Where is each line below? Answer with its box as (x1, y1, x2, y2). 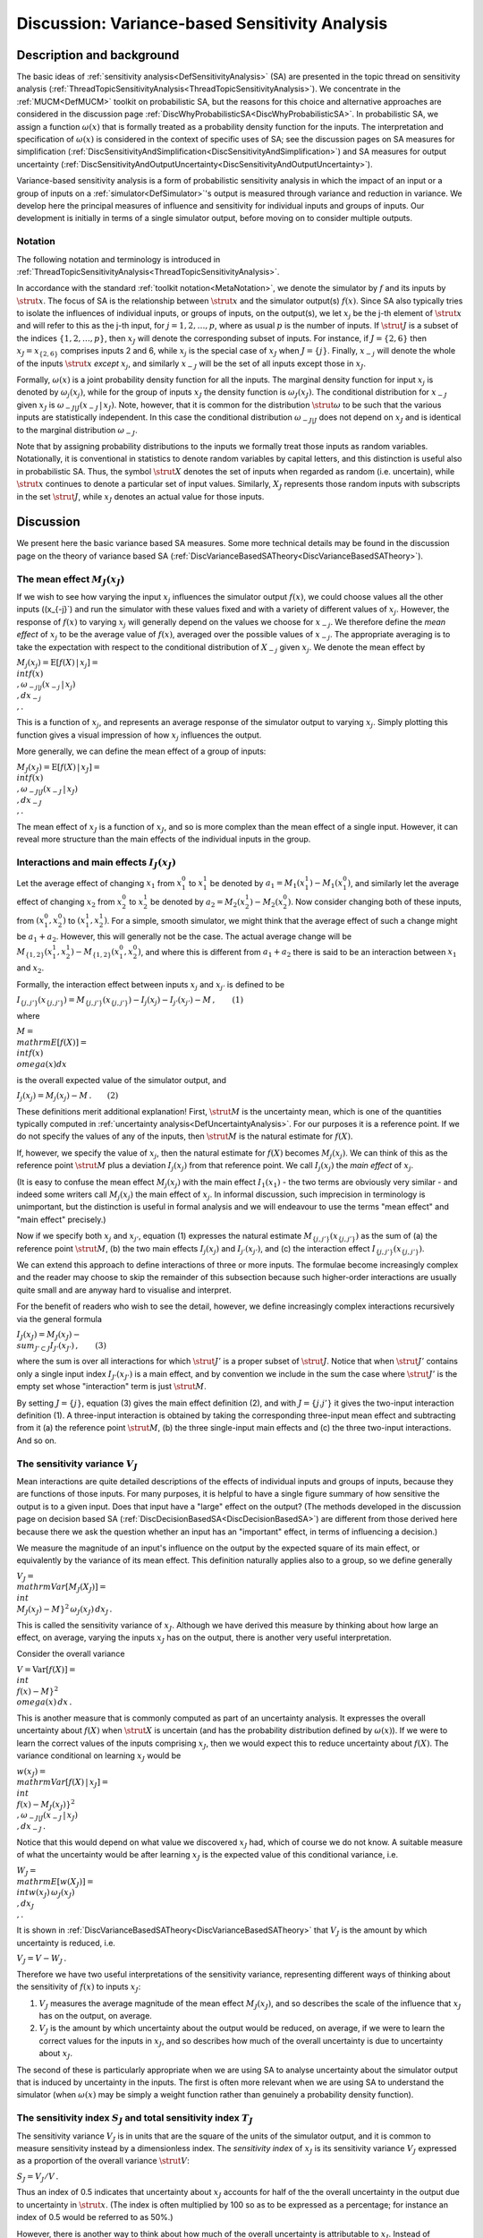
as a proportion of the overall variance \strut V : (16, 2156, 190, 2166)
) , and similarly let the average (347, 877, 460, 888)
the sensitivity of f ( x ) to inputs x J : (16, 1981, 141, 1995)
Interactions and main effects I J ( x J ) (16, 856, 176, 870)
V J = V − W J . (16, 1953, 67, 1965)
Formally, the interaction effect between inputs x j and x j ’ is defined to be (16, 978, 285, 992)
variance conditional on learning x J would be (16, 1750, 182, 1764)
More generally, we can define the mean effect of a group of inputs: (16, 746, 267, 756)
